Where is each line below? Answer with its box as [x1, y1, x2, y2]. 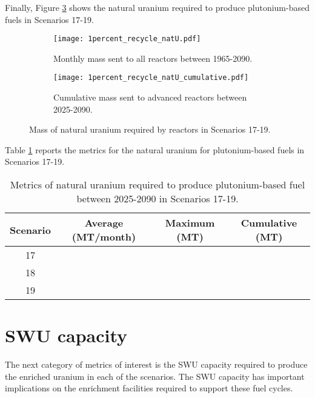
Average [84, 216, 124, 230]
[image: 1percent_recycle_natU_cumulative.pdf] [53, 73, 249, 82]
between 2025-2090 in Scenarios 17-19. [76, 191, 239, 206]
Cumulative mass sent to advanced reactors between [53, 91, 247, 104]
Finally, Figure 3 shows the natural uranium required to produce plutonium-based [5, 1, 310, 13]
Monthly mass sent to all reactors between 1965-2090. [53, 51, 253, 64]
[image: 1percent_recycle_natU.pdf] [53, 35, 201, 44]
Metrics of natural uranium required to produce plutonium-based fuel [10, 177, 305, 192]
